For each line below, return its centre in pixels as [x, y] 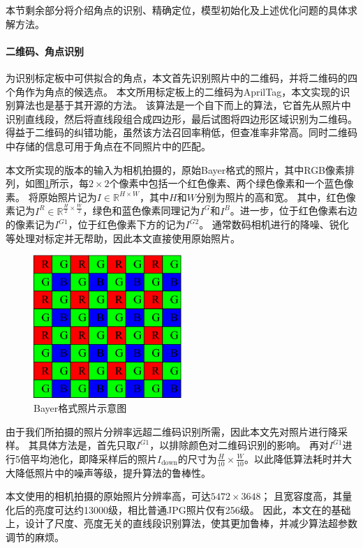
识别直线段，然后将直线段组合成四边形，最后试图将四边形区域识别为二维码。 [181, 118]
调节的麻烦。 [35, 536]
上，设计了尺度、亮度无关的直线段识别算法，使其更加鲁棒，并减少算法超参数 [181, 523]
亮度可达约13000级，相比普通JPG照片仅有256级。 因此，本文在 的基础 [193, 509]
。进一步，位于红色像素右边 [294, 210]
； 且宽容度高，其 [302, 496]
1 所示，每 [67, 183]
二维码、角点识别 [45, 51]
